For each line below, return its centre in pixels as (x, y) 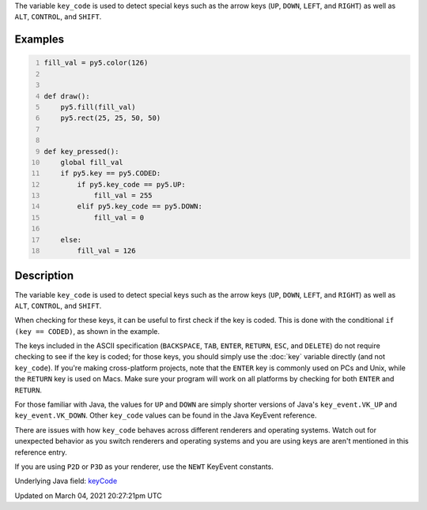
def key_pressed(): (81, 151)
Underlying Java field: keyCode (66, 481)
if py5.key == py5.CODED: (111, 173)
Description (44, 276)
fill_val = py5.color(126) (96, 63)
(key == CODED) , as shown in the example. (87, 331)
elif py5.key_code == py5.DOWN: (140, 206)
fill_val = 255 (123, 196)
